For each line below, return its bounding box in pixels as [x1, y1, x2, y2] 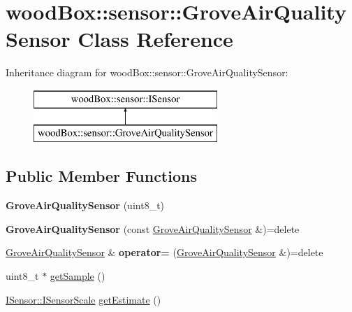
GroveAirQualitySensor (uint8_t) [6, 198, 165, 213]
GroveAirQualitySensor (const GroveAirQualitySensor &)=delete [6, 221, 300, 236]
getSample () [50, 269, 105, 283]
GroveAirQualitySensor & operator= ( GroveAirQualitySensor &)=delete [6, 245, 323, 260]
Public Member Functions [6, 165, 197, 187]
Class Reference [78, 24, 233, 53]
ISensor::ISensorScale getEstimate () [6, 292, 161, 306]
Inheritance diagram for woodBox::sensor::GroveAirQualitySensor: [6, 65, 288, 80]
